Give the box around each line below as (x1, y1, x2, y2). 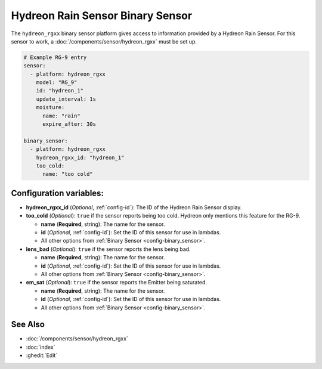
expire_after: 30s (42, 121, 97, 128)
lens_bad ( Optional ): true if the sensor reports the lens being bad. (26, 245, 191, 253)
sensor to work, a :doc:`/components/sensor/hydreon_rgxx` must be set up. (11, 38, 197, 45)
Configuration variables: (11, 188, 104, 198)
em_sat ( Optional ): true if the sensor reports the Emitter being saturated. (26, 279, 208, 286)
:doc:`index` (26, 343, 55, 351)
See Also (11, 320, 45, 330)
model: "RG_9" (36, 79, 78, 86)
